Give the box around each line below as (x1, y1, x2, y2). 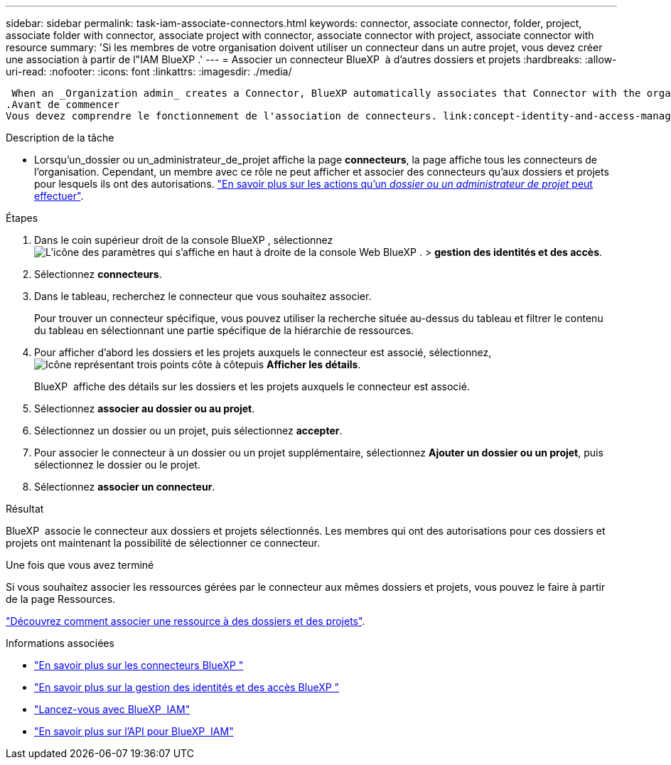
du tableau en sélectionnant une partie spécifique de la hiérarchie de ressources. (34, 324, 414, 336)
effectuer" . (34, 190, 84, 202)
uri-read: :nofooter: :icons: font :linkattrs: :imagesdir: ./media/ (6, 65, 292, 77)
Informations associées (6, 637, 114, 649)
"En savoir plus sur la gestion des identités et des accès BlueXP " (34, 681, 340, 693)
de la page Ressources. (6, 593, 116, 605)
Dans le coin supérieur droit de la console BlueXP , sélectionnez (34, 234, 333, 246)
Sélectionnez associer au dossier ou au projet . (34, 402, 255, 414)
